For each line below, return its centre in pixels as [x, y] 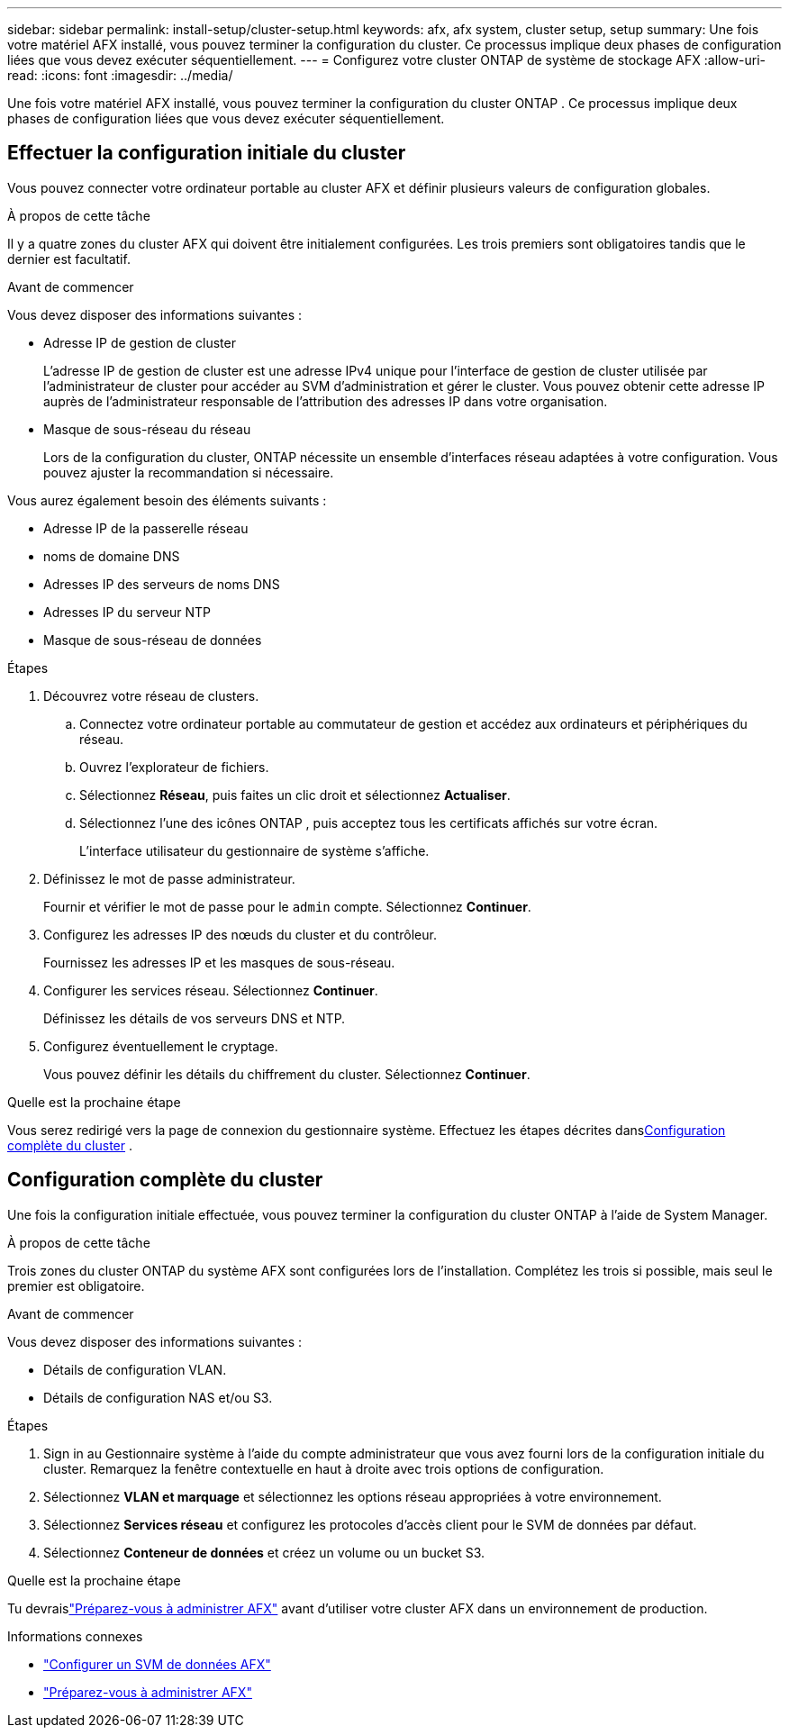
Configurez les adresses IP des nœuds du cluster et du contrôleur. [240, 934]
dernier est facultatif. [69, 259]
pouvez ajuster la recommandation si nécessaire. [189, 472]
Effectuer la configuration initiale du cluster [207, 153]
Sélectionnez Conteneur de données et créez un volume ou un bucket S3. [264, 1552]
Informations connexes [75, 1636]
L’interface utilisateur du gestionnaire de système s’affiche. [254, 850]
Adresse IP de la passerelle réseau [146, 528]
